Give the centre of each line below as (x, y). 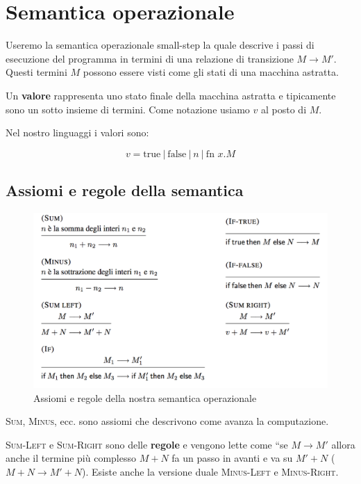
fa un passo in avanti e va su (232, 458)
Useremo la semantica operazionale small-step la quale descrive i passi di (160, 45)
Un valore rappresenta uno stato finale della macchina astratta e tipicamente (171, 95)
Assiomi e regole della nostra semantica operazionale (145, 397)
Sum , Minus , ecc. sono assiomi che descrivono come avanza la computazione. (167, 421)
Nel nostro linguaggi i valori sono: (77, 132)
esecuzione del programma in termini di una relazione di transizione (150, 58)
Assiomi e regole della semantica (125, 190)
